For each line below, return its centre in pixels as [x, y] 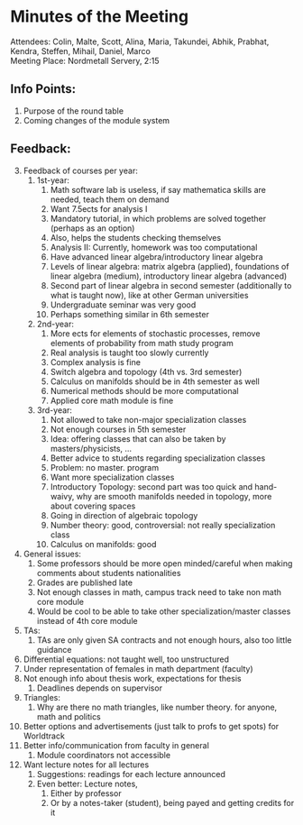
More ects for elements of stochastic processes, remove [155, 333]
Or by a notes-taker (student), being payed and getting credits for [172, 802]
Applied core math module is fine [112, 400]
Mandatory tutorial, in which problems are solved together [158, 218]
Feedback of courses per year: [80, 170]
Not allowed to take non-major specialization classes [148, 419]
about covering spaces [93, 506]
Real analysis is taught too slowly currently [129, 353]
